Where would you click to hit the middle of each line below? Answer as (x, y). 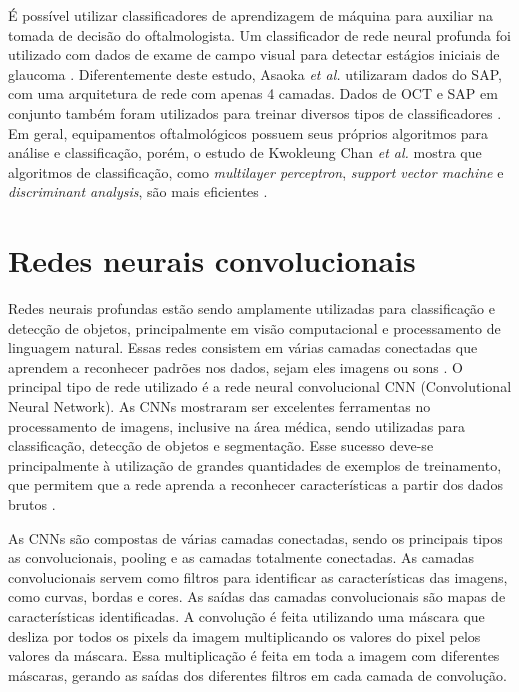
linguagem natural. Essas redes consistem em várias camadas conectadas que (243, 347)
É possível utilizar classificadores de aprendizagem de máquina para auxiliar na (250, 15)
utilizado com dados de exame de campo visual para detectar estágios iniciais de (254, 54)
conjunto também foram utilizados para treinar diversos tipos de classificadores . (255, 112)
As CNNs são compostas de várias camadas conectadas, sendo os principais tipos (255, 537)
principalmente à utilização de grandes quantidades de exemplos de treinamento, (255, 464)
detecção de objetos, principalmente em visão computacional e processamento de (254, 327)
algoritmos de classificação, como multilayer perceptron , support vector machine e (256, 171)
